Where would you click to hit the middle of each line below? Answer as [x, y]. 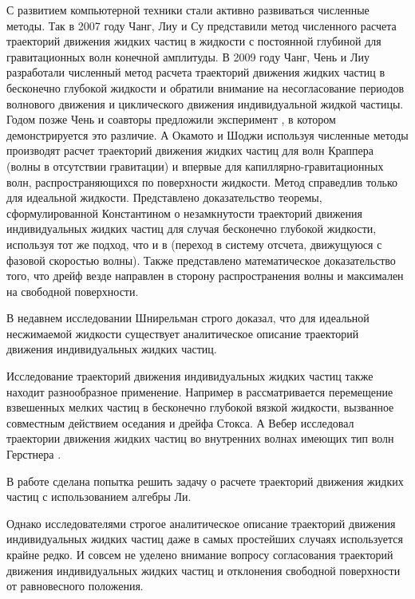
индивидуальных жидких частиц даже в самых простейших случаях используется [205, 539]
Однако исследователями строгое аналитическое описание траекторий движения [201, 523]
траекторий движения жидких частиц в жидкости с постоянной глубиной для [194, 41]
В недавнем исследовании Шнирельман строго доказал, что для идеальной [188, 318]
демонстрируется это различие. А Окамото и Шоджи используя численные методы [207, 134]
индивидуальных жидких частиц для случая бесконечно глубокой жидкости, [192, 229]
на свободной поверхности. [73, 291]
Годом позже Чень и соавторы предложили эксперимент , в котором [171, 119]
